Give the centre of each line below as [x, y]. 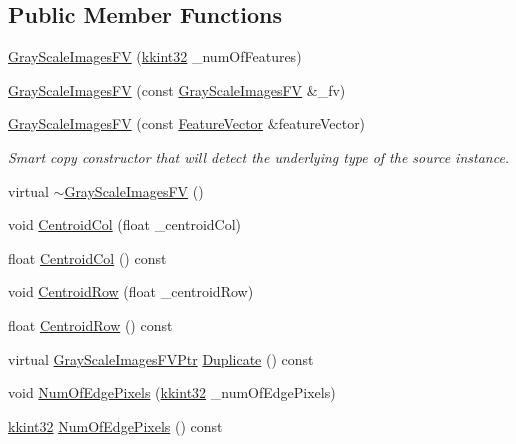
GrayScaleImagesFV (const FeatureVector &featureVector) [187, 123]
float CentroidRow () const [90, 324]
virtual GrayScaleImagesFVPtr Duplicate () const [161, 358]
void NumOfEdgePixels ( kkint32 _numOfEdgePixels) [172, 392]
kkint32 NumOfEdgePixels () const [115, 425]
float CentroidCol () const [87, 257]
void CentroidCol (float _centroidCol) [125, 224]
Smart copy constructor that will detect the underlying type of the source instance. [259, 156]
